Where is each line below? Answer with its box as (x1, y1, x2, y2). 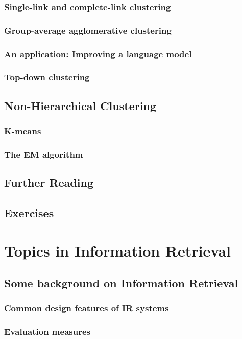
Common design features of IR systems (4, 302, 169, 314)
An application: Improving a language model (4, 47, 192, 60)
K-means (4, 124, 41, 137)
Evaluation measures (4, 325, 90, 338)
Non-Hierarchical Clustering (4, 97, 156, 113)
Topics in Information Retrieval (4, 240, 231, 261)
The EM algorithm (4, 147, 83, 160)
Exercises (4, 205, 54, 221)
